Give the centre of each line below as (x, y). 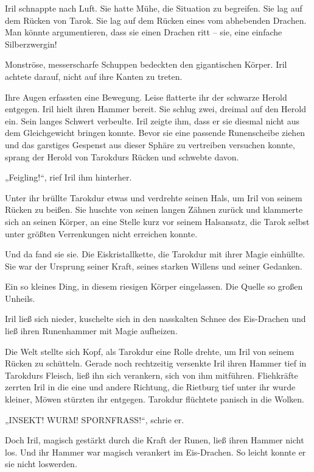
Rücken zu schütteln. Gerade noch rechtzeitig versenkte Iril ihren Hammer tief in (156, 363)
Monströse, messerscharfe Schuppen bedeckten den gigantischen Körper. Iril (146, 64)
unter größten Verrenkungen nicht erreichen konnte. (101, 233)
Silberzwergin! (31, 44)
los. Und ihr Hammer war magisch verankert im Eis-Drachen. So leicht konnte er (155, 452)
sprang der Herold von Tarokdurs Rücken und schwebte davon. (122, 156)
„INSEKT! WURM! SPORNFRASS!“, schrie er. (95, 419)
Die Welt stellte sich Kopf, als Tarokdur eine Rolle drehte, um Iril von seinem (150, 351)
